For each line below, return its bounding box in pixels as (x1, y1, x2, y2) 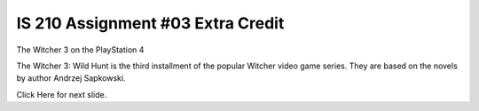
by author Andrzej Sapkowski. (16, 73, 126, 83)
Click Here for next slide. (16, 89, 107, 99)
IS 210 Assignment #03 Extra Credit (16, 13, 285, 33)
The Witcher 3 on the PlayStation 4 (16, 44, 145, 55)
